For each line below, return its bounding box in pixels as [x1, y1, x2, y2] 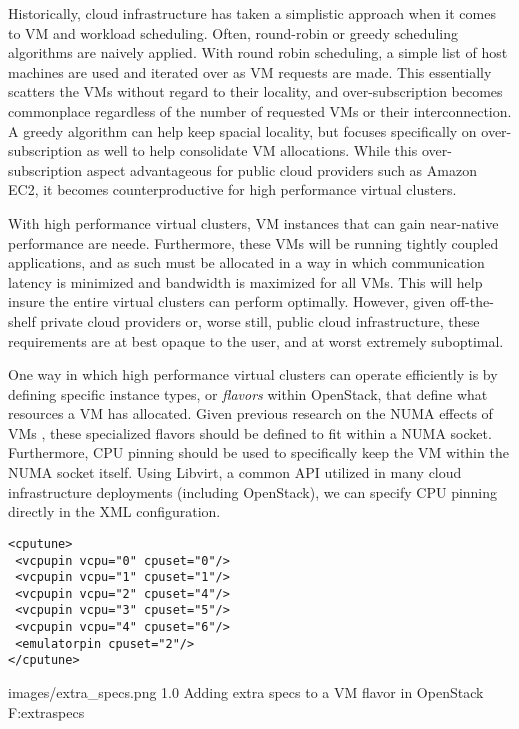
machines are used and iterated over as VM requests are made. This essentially [8, 61, 492, 82]
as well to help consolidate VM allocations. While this [86, 140, 418, 161]
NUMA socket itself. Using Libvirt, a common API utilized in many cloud [8, 462, 462, 483]
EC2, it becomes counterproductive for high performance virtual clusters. [8, 179, 457, 200]
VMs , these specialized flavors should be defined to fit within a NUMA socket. [8, 422, 492, 443]
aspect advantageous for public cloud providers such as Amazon [86, 159, 477, 180]
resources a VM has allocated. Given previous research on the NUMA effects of [8, 403, 493, 424]
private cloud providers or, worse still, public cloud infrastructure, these [40, 310, 480, 331]
